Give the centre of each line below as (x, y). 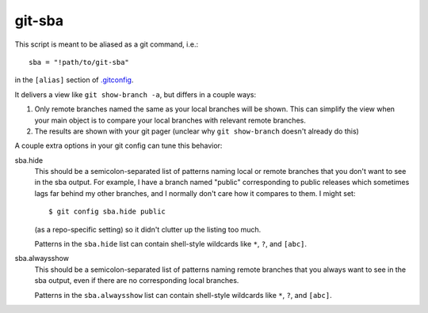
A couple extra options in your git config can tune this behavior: (118, 145)
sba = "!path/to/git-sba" (79, 62)
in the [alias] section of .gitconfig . (74, 80)
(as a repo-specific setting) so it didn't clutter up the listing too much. (148, 229)
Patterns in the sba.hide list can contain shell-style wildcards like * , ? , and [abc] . (171, 244)
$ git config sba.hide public (107, 212)
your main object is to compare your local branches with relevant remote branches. (170, 120)
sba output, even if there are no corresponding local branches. (137, 281)
